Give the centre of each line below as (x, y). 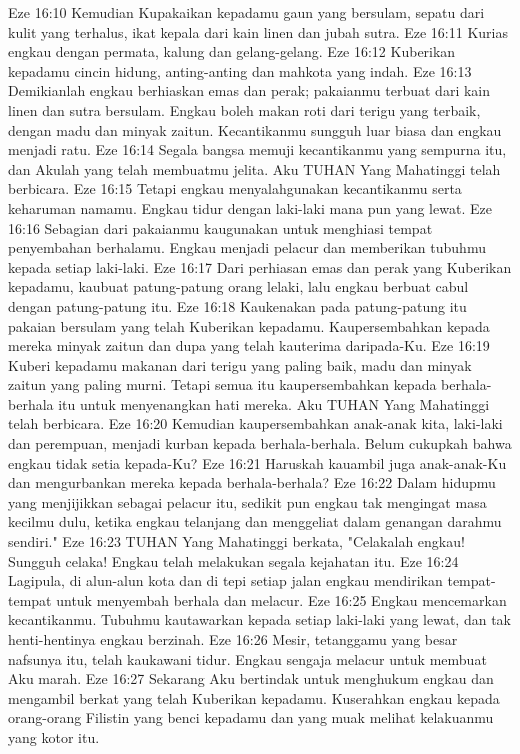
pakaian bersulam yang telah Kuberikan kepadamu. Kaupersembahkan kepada (249, 325)
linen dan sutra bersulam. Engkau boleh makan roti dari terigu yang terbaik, (244, 109)
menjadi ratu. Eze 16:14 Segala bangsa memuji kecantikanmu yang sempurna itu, (257, 149)
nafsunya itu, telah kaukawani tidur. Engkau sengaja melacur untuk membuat (247, 658)
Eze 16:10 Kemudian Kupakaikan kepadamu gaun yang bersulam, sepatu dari (246, 12)
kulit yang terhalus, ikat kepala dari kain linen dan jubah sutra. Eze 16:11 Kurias (258, 31)
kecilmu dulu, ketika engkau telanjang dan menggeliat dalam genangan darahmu (255, 521)
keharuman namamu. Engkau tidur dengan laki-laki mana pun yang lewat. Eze (250, 207)
